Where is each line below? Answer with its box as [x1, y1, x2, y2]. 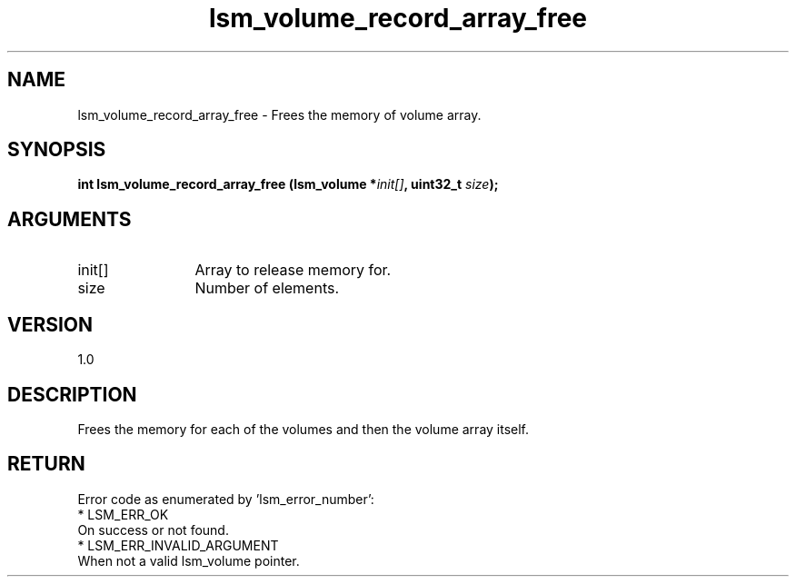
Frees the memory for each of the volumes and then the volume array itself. [77, 421, 530, 437]
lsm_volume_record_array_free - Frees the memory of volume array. [77, 106, 482, 123]
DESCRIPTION [7, 382, 137, 406]
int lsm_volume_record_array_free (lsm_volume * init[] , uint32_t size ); [77, 176, 499, 193]
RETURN [7, 452, 85, 476]
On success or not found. [77, 521, 229, 538]
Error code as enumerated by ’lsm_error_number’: [77, 490, 374, 507]
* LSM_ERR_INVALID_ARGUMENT [77, 537, 279, 553]
